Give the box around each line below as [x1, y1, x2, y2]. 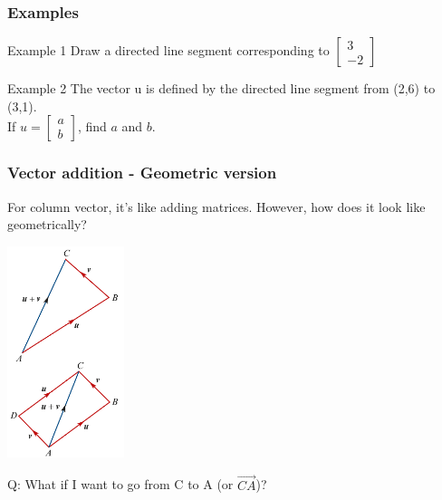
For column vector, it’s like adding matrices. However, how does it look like [7, 197, 426, 216]
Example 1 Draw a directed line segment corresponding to [7, 41, 330, 60]
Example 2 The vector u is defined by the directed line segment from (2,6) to [7, 79, 436, 98]
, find [77, 117, 107, 136]
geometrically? [7, 215, 87, 234]
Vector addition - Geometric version [7, 161, 277, 184]
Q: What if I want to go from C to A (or [7, 475, 234, 494]
